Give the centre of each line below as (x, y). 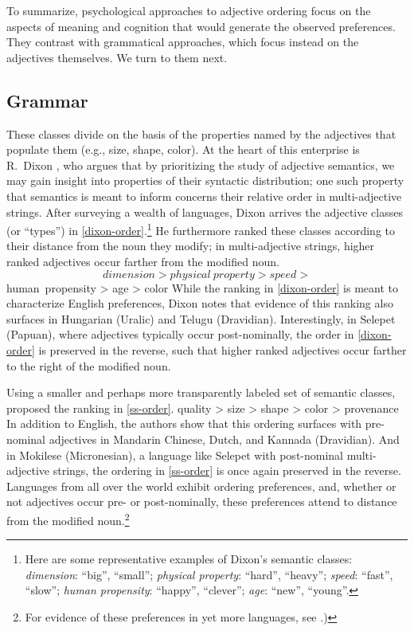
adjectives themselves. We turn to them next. (117, 57)
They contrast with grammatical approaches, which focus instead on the (183, 42)
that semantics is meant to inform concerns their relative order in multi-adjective (204, 196)
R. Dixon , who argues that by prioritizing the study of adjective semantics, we (201, 165)
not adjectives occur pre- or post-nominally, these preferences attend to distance (202, 502)
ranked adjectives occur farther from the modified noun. (143, 261)
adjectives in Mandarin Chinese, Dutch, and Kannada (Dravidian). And (224, 439)
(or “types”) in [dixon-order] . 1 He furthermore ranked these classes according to (201, 229)
